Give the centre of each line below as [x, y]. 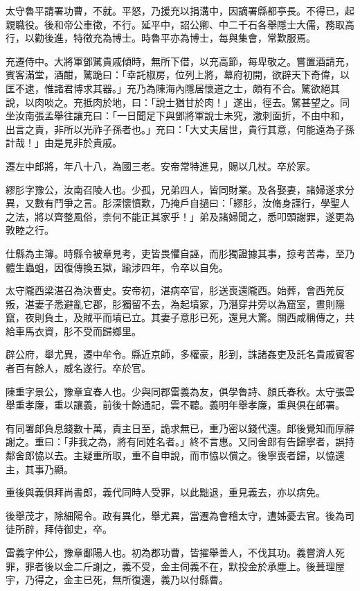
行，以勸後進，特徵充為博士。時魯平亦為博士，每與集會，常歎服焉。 [161, 38]
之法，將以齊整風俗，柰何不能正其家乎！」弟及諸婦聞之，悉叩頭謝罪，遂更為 [180, 216]
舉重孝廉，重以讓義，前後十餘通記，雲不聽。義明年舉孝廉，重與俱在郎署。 [175, 405]
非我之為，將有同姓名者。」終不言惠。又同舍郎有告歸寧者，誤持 [211, 442]
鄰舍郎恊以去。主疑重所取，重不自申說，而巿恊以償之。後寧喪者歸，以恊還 [175, 455]
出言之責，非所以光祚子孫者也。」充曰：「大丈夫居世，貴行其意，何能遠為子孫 [180, 129]
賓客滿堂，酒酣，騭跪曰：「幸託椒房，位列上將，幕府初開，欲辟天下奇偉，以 [178, 75]
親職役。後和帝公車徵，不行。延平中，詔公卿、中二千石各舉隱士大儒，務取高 [180, 24]
